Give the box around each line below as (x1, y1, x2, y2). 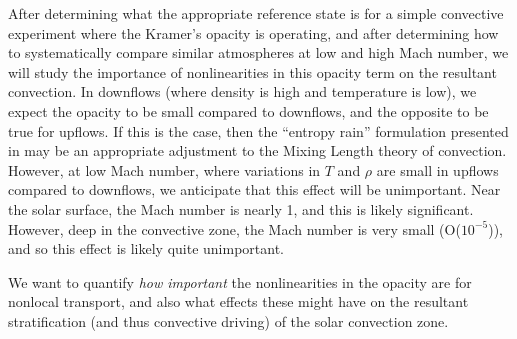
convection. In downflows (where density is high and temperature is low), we (8, 81, 477, 102)
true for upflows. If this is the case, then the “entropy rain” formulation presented (8, 120, 509, 141)
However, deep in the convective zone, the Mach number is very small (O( (8, 218, 461, 239)
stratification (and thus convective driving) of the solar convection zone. (8, 310, 449, 331)
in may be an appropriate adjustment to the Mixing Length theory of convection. (8, 140, 507, 161)
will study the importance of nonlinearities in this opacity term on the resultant (8, 61, 497, 82)
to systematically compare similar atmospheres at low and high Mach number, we (8, 42, 509, 63)
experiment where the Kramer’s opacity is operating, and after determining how (8, 22, 499, 43)
